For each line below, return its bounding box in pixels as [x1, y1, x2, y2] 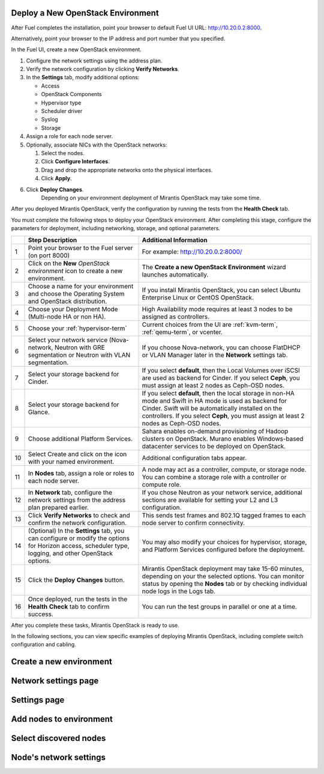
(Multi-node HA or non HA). [28, 312, 106, 321]
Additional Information [142, 236, 208, 244]
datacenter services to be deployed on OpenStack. [142, 442, 286, 450]
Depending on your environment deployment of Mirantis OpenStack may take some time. [41, 194, 261, 201]
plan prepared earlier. [28, 503, 89, 511]
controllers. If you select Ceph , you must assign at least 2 [142, 412, 305, 420]
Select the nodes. [41, 149, 85, 156]
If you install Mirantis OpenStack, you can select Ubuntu [142, 285, 301, 294]
